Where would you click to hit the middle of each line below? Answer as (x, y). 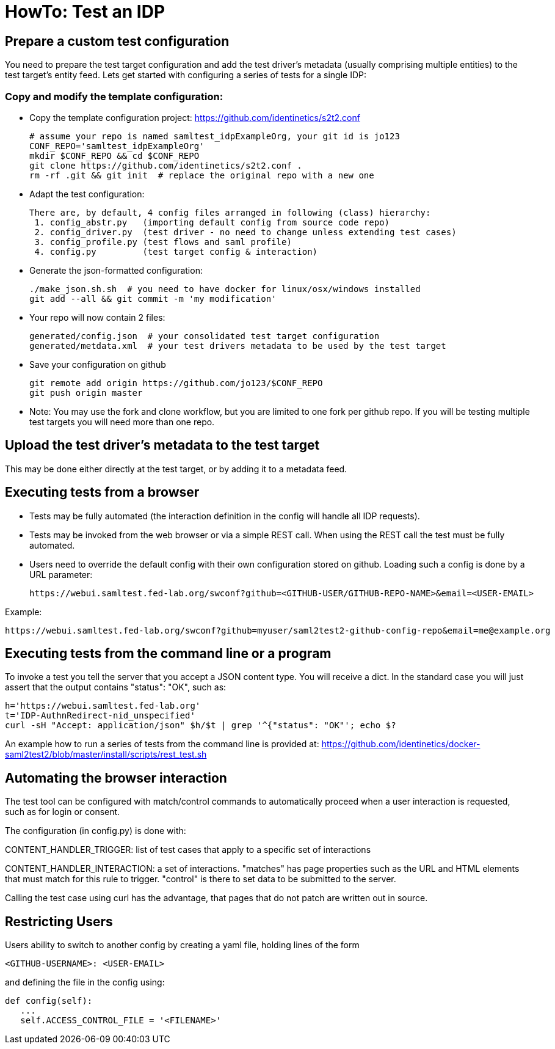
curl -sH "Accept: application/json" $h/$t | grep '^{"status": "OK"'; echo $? (201, 726)
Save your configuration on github (98, 364)
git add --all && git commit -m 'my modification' (153, 298)
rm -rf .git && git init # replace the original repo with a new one (202, 175)
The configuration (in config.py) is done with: (96, 831)
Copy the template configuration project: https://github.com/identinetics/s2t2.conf (195, 117)
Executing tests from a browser (102, 492)
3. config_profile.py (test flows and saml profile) (163, 242)
